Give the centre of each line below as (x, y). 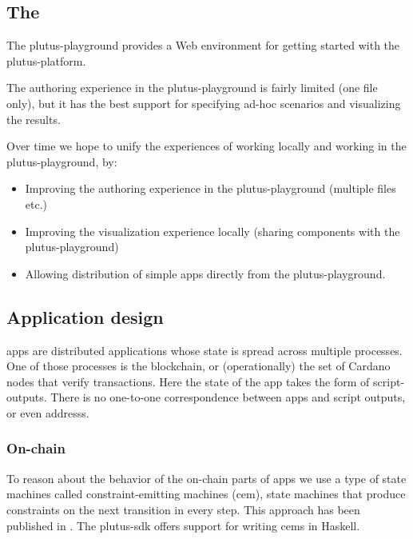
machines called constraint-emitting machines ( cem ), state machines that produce (206, 494)
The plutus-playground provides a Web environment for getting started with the (203, 45)
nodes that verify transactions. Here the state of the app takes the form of (188, 381)
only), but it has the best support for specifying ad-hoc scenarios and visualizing (204, 103)
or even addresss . (48, 412)
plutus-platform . (46, 60)
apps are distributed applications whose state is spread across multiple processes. (205, 350)
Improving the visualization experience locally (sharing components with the (212, 231)
